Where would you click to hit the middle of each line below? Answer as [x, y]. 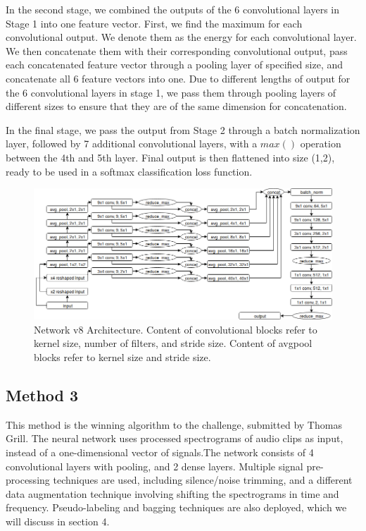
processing [28, 480]
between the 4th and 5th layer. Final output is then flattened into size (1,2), [170, 157]
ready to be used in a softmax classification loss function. [129, 171]
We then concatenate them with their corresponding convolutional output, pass [177, 50]
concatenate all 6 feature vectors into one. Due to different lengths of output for [178, 78]
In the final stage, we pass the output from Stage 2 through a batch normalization [183, 129]
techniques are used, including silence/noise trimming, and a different [203, 480]
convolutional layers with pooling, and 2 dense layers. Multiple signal [154, 466]
